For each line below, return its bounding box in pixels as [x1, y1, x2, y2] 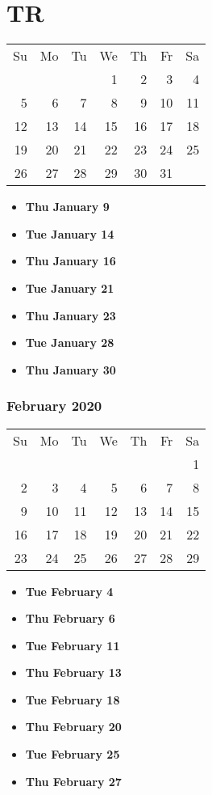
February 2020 [6, 395, 102, 416]
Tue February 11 [25, 636, 120, 653]
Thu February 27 [25, 772, 122, 789]
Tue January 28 [25, 334, 114, 351]
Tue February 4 [25, 582, 114, 599]
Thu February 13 [25, 664, 122, 681]
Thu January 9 [25, 198, 110, 215]
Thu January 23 [25, 307, 116, 323]
